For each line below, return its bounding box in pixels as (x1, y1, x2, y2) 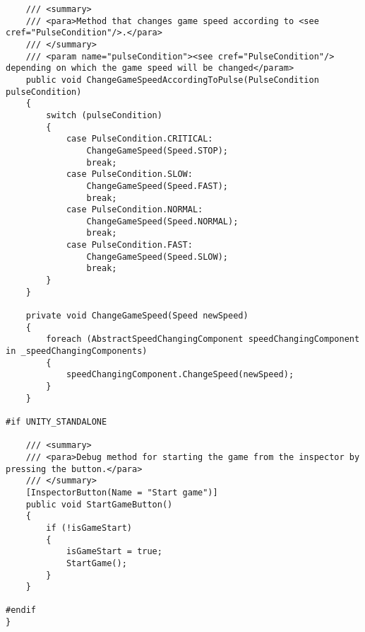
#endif (6, 605, 36, 616)
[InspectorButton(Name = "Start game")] (25, 487, 218, 498)
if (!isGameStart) (46, 522, 132, 533)
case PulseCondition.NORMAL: (66, 205, 203, 215)
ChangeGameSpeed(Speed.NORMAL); (86, 216, 239, 226)
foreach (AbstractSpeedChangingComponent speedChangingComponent (46, 334, 360, 345)
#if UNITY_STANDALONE (6, 416, 107, 427)
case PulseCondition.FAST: (66, 240, 193, 251)
